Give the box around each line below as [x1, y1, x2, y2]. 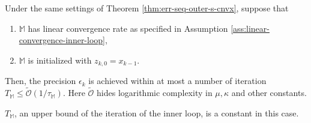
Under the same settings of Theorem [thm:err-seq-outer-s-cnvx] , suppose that [5, 2, 289, 14]
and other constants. [231, 86, 307, 99]
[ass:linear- [231, 22, 270, 34]
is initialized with [28, 53, 92, 66]
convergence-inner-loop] [19, 34, 105, 46]
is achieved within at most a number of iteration [88, 74, 267, 87]
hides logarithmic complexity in [97, 86, 213, 99]
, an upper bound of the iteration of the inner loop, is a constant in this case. [14, 106, 299, 119]
